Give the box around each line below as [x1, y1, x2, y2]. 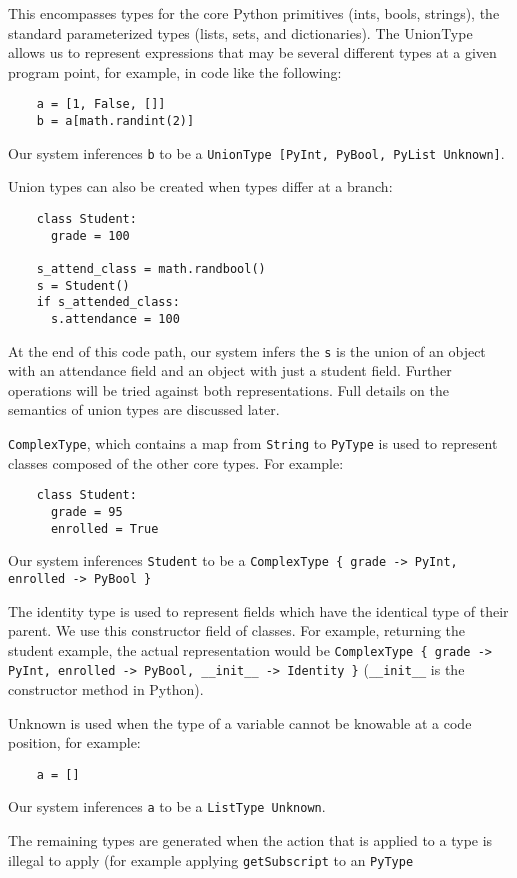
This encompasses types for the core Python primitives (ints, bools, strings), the [8, 3, 500, 23]
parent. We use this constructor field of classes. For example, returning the [8, 620, 466, 641]
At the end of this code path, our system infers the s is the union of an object [8, 340, 486, 361]
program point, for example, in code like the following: [8, 61, 342, 82]
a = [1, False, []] [36, 97, 166, 112]
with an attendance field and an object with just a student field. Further [8, 360, 452, 381]
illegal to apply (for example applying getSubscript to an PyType [8, 849, 414, 870]
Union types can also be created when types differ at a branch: [8, 176, 393, 197]
